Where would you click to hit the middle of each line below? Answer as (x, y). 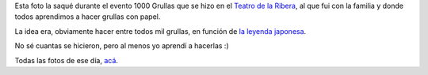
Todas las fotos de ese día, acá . (67, 60)
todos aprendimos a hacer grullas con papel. (88, 17)
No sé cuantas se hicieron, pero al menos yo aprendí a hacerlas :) (122, 46)
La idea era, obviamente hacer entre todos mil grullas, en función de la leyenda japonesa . (160, 31)
